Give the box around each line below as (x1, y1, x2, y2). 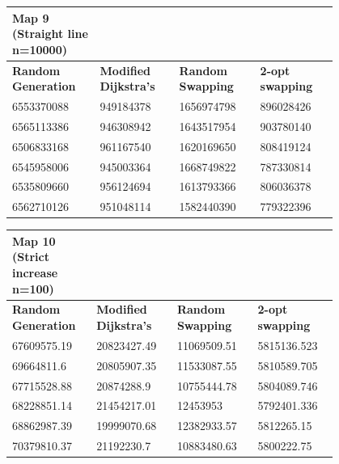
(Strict (12, 248, 49, 265)
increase (12, 264, 58, 281)
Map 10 (12, 232, 56, 249)
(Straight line (12, 25, 88, 42)
